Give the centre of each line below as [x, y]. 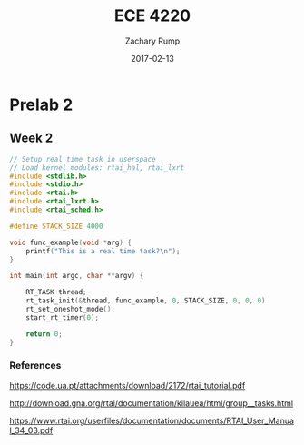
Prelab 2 [41, 104]
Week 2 [31, 138]
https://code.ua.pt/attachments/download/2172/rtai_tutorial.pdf [127, 385]
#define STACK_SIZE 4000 [56, 226]
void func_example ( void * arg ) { [70, 242]
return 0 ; [44, 334]
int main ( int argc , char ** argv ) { [77, 276]
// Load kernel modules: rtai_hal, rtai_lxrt [97, 168]
